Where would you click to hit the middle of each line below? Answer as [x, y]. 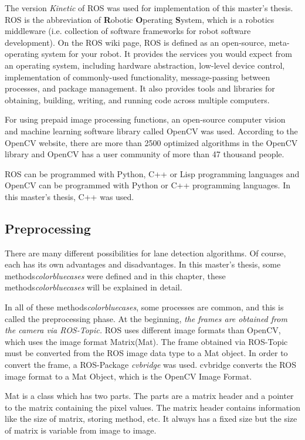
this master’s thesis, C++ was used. [70, 196]
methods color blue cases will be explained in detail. [94, 287]
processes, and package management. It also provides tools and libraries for [140, 88]
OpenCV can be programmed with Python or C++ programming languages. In [148, 185]
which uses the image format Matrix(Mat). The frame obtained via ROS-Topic [146, 341]
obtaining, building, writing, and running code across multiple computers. [137, 99]
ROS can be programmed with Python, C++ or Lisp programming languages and [152, 173]
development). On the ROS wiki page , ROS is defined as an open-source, [135, 42]
